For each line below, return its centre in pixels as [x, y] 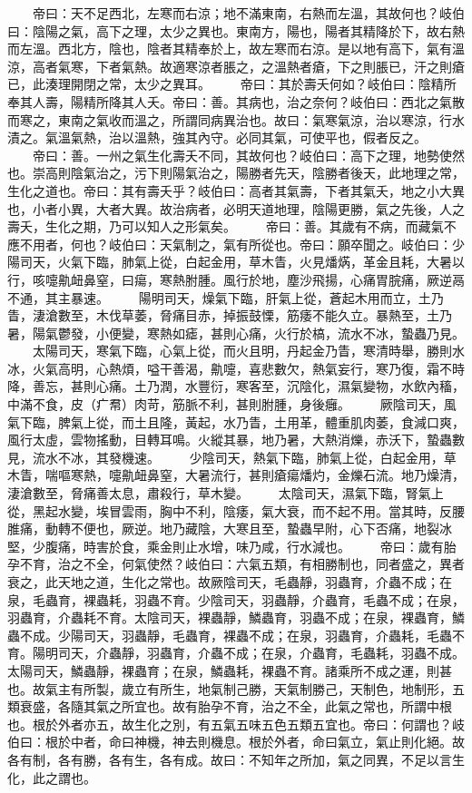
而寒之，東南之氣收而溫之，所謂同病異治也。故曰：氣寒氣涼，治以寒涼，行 [230, 119]
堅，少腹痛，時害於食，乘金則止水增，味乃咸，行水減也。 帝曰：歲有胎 [232, 546]
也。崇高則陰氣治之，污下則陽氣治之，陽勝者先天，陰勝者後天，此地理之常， [236, 173]
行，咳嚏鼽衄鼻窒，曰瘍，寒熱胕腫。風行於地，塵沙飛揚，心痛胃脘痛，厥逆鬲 [236, 279]
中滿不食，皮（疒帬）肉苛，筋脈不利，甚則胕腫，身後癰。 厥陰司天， [226, 404]
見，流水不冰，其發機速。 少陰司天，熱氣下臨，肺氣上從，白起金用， [226, 457]
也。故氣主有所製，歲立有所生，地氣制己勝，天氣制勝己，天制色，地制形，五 [236, 688]
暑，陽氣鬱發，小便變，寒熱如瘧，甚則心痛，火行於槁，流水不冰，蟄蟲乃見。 [236, 333]
